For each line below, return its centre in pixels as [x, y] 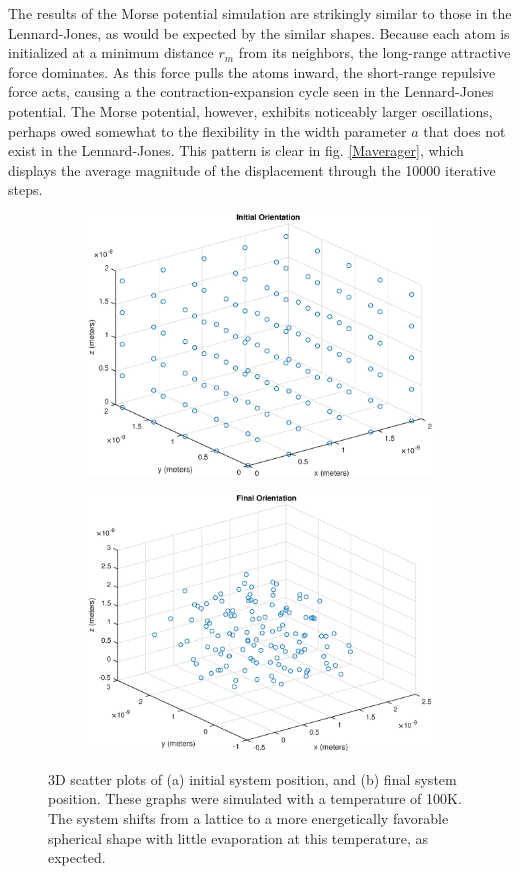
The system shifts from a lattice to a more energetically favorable [248, 818]
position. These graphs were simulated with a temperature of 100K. [255, 798]
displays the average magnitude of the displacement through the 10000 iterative [252, 169]
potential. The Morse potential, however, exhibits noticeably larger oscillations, [250, 110]
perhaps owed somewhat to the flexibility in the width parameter [207, 130]
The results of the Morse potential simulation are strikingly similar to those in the [260, 13]
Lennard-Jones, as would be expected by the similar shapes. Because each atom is [259, 32]
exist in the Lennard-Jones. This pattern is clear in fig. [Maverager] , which [236, 150]
